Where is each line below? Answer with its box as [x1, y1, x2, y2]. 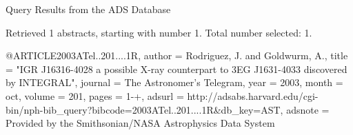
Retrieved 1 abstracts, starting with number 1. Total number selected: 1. [6, 25, 312, 39]
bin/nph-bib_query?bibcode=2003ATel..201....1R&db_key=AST [6, 102, 281, 116]
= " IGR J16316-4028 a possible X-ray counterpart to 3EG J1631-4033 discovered [6, 61, 347, 76]
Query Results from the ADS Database [6, 2, 171, 16]
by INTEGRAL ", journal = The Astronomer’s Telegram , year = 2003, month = [6, 75, 343, 90]
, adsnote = [280, 102, 330, 116]
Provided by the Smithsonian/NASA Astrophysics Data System [6, 116, 275, 130]
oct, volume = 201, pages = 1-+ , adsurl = [6, 88, 184, 103]
